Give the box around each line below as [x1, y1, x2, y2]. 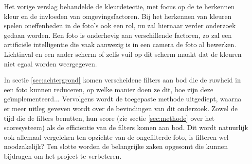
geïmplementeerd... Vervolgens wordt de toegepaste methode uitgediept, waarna [4, 94, 242, 104]
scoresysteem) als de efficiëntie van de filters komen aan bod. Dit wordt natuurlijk [4, 122, 248, 132]
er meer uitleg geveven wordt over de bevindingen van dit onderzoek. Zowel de [4, 103, 238, 113]
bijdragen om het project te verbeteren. [4, 150, 122, 161]
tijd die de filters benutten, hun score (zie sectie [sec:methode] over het [4, 113, 215, 123]
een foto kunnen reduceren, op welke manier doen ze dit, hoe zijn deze [4, 84, 214, 94]
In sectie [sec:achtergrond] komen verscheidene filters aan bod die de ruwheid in [4, 75, 241, 85]
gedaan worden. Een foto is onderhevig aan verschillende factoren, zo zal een [4, 30, 232, 40]
